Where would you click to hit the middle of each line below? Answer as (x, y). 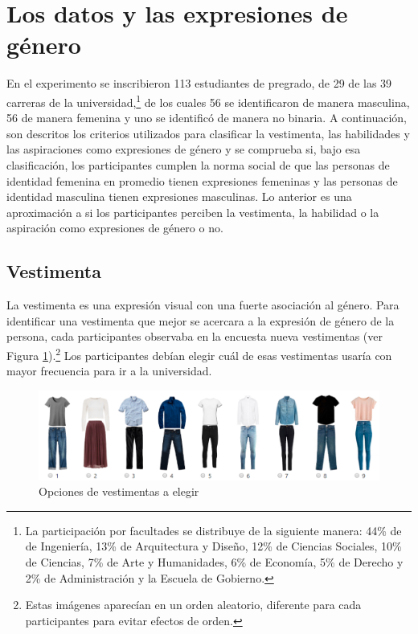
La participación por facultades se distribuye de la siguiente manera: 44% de (213, 530)
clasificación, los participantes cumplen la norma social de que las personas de (198, 164)
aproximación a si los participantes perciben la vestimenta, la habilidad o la (193, 212)
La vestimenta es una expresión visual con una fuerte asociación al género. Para (203, 305)
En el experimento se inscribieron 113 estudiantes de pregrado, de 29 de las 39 (199, 83)
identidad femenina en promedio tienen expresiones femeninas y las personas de (202, 180)
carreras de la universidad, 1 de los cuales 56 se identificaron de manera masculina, (208, 100)
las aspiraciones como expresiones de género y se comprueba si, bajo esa (184, 149)
